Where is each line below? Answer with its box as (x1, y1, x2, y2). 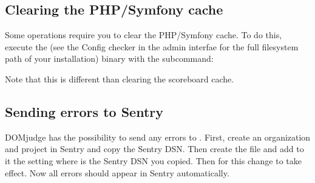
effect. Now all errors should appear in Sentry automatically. (5, 166, 229, 179)
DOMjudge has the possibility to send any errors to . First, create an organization (5, 130, 311, 143)
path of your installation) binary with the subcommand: (5, 52, 214, 65)
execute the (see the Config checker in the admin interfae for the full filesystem (5, 40, 299, 53)
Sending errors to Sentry (5, 102, 163, 121)
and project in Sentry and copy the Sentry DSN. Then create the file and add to (5, 142, 304, 155)
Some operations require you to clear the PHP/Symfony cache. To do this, (5, 28, 282, 41)
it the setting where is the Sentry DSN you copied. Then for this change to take (5, 154, 302, 167)
